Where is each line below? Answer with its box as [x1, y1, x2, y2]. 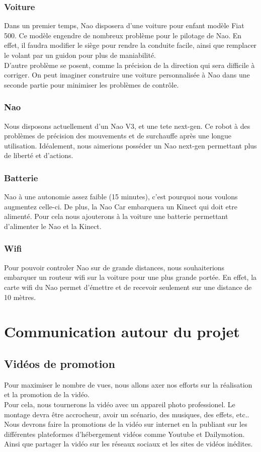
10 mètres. [4, 291, 36, 302]
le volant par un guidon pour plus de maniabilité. [4, 50, 156, 60]
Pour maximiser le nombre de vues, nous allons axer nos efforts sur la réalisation [4, 379, 252, 390]
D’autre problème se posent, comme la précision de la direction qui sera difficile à [4, 59, 255, 70]
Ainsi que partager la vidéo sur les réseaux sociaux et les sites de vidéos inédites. [4, 438, 253, 449]
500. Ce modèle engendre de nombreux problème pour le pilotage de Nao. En [4, 30, 242, 40]
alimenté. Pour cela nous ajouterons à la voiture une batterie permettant [4, 211, 228, 221]
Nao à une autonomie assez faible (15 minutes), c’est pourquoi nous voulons [4, 191, 238, 202]
